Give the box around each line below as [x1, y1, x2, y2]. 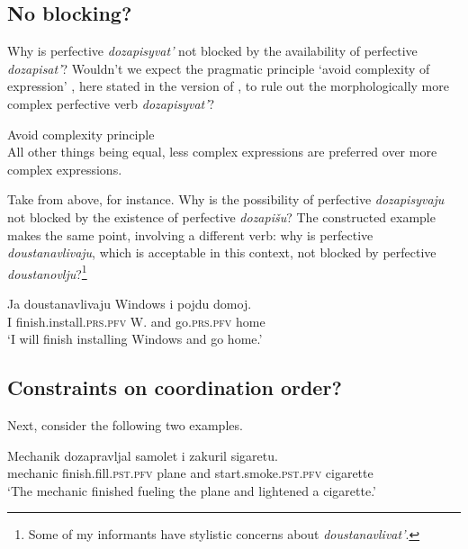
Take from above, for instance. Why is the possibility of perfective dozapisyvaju [7, 190, 445, 209]
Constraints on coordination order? [7, 373, 342, 401]
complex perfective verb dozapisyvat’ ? [7, 94, 215, 112]
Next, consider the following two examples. [7, 415, 243, 434]
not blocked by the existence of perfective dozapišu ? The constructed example [7, 207, 436, 226]
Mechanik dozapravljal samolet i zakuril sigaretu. [7, 445, 278, 464]
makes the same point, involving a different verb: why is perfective [7, 225, 373, 244]
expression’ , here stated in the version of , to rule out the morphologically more [7, 76, 449, 95]
